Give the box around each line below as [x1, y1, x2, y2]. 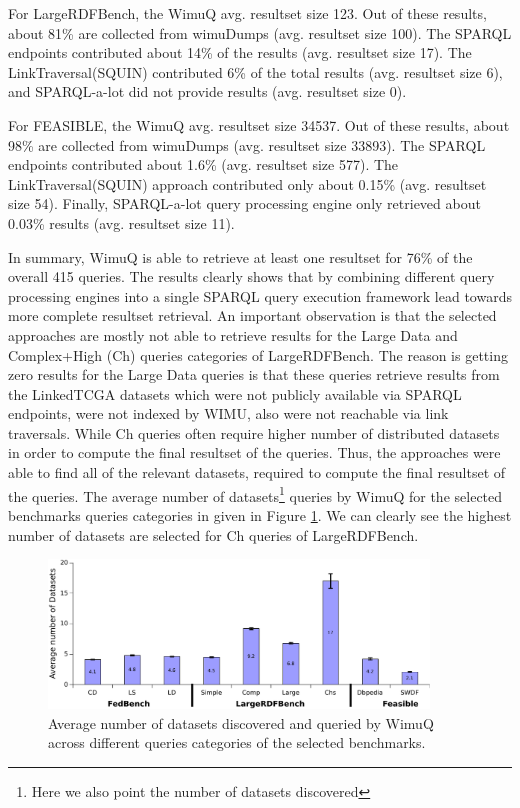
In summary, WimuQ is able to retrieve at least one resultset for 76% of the [8, 246, 473, 267]
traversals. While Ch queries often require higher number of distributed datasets [8, 422, 500, 443]
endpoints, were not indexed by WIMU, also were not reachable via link [8, 403, 449, 424]
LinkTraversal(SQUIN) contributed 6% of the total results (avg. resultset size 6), [8, 61, 503, 82]
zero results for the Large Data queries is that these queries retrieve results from [8, 364, 500, 385]
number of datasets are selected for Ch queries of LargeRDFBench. [8, 524, 419, 545]
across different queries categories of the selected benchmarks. [48, 732, 426, 753]
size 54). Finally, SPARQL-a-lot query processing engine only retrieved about [8, 193, 481, 214]
